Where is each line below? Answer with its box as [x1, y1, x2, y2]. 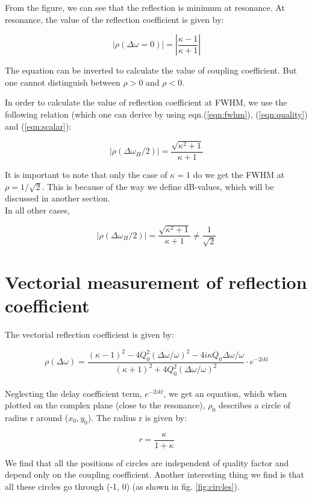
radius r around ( [5, 411, 69, 424]
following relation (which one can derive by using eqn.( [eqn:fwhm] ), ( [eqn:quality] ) [5, 107, 308, 120]
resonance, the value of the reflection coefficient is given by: [5, 13, 224, 25]
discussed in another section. [5, 192, 110, 204]
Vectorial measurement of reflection [5, 269, 307, 294]
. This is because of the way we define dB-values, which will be [42, 180, 274, 192]
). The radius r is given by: [87, 411, 187, 424]
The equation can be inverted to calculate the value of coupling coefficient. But [5, 64, 297, 77]
